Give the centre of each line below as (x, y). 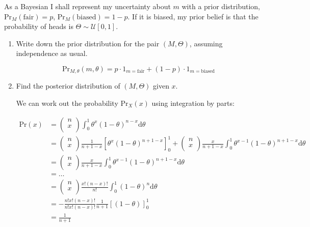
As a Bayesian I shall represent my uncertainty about (87, 6)
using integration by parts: (193, 103)
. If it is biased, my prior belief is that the (193, 16)
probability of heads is (39, 26)
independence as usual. (52, 53)
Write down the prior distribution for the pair (88, 43)
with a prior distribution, (221, 6)
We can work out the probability (67, 103)
